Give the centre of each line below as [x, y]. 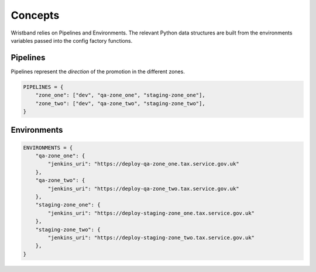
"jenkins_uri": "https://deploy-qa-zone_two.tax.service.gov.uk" [143, 188]
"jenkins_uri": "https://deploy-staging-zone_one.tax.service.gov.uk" [151, 213]
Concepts [35, 15]
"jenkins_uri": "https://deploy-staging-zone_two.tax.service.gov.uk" [151, 237]
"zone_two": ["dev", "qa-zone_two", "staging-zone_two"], [120, 103]
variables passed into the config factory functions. [72, 40]
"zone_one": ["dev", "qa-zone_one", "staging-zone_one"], [120, 95]
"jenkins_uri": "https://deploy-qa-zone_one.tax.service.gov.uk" [143, 164]
